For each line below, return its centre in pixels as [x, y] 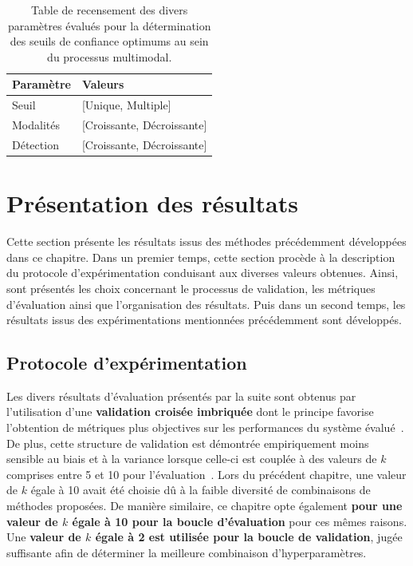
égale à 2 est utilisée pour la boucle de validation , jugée [249, 537]
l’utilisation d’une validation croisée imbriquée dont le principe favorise [190, 412]
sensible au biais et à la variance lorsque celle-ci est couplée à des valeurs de [192, 459]
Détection [35, 144]
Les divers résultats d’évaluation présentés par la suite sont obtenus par [181, 396]
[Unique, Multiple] [126, 105]
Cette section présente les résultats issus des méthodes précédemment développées [206, 241]
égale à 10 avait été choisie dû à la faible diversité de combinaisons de [201, 490]
